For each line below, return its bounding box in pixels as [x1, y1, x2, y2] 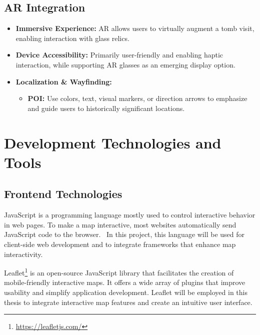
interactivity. [4, 248, 43, 259]
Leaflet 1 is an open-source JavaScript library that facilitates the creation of [4, 266, 234, 277]
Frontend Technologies [4, 186, 122, 201]
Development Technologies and [4, 132, 221, 152]
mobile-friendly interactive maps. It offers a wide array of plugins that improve [4, 277, 245, 287]
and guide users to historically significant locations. [27, 102, 185, 113]
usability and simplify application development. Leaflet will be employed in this [4, 286, 247, 297]
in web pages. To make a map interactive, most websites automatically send [4, 219, 236, 229]
